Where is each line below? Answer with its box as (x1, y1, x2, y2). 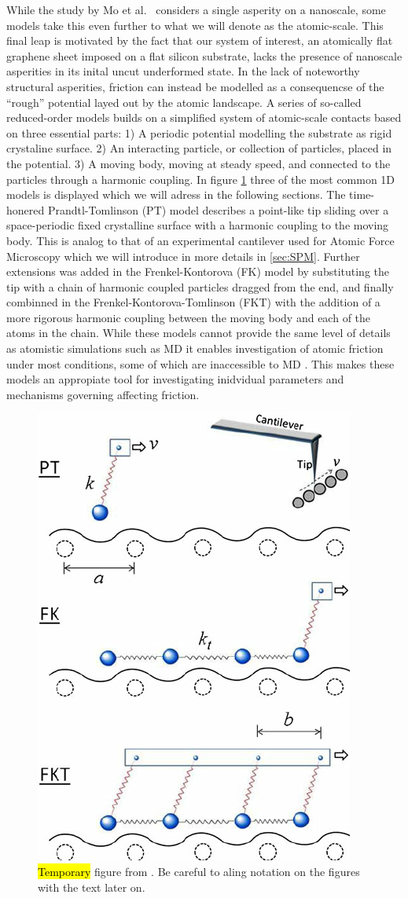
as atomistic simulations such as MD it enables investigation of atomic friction (6, 340, 384, 357)
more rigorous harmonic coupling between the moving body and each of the (6, 309, 371, 325)
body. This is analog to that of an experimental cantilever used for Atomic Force (6, 232, 395, 248)
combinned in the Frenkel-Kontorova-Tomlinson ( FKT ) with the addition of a (6, 294, 380, 310)
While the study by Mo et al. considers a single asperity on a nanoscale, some (6, 2, 386, 17)
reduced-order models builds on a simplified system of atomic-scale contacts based (6, 109, 402, 126)
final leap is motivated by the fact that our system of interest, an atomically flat (6, 32, 393, 49)
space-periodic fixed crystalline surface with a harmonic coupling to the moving (6, 217, 389, 233)
